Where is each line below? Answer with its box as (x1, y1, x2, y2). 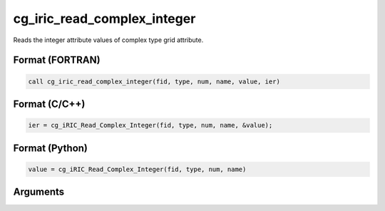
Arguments (13, 186, 65, 198)
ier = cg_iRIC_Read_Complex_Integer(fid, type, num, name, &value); (28, 121, 273, 130)
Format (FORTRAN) (13, 54, 101, 66)
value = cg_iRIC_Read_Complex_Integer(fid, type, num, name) (28, 165, 247, 173)
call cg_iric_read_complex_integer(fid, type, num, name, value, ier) (28, 77, 281, 86)
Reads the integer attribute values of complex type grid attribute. (13, 36, 204, 44)
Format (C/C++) (13, 98, 86, 110)
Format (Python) (13, 142, 88, 154)
